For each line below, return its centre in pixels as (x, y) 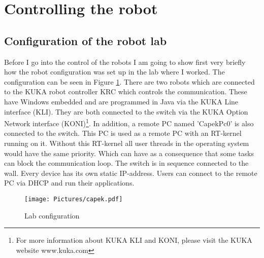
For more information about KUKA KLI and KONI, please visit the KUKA (134, 240)
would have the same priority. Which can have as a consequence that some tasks (129, 153)
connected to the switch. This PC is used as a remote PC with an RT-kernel (123, 133)
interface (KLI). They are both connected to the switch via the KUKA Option (126, 111)
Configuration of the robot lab (86, 40)
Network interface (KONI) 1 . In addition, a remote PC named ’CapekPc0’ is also (129, 122)
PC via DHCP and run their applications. (69, 183)
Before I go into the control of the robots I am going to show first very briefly (125, 62)
